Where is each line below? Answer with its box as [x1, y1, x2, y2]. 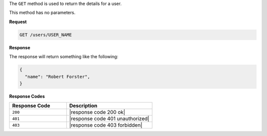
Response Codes [9, 93, 45, 99]
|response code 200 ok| [69, 109, 126, 116]
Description [69, 102, 97, 109]
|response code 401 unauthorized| [69, 115, 149, 122]
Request [9, 19, 27, 25]
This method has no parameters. [9, 10, 76, 16]
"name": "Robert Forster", [25, 74, 90, 79]
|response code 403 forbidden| [69, 122, 143, 129]
